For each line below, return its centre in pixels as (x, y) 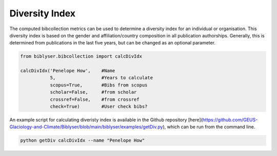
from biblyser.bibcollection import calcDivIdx (81, 57)
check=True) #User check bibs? (99, 107)
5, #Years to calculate (102, 78)
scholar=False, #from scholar (93, 92)
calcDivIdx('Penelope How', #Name (68, 71)
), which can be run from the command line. (209, 127)
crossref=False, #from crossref (95, 99)
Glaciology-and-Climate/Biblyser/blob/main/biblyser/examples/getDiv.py (86, 127)
